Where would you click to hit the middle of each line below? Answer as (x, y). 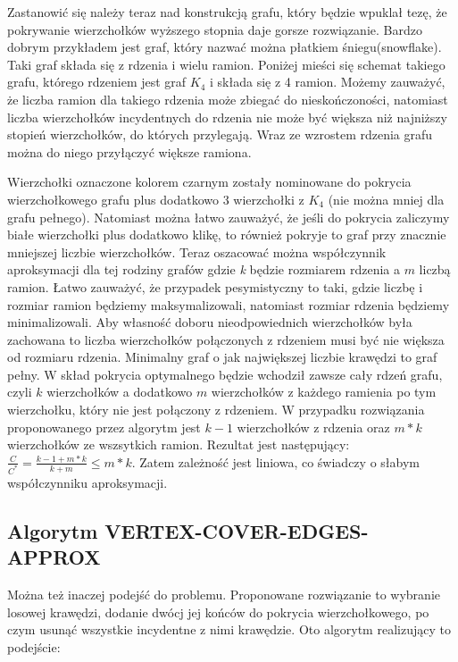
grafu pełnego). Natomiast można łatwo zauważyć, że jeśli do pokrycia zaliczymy (229, 217)
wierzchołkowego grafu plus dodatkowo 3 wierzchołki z (156, 199)
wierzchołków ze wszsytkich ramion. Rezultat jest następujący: (179, 444)
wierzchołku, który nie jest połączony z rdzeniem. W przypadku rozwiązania (216, 410)
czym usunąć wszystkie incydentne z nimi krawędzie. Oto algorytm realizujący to (229, 629)
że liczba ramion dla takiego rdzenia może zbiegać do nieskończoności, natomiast (228, 99)
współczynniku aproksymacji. (87, 482)
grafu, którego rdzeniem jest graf (97, 82)
